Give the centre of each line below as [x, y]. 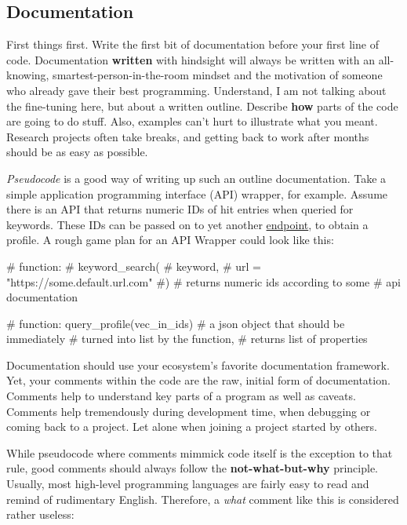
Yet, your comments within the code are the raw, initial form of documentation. [198, 380]
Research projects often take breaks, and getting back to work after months [188, 136]
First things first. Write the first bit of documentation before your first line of [193, 44]
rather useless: [40, 514]
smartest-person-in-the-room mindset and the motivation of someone [218, 75]
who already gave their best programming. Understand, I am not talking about [196, 90]
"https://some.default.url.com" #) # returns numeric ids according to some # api [204, 281]
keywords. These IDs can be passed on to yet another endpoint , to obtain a [187, 224]
